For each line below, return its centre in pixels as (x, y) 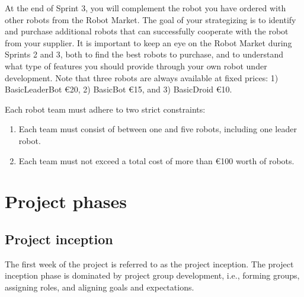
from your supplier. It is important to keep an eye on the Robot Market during (148, 42)
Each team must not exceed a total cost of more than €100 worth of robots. (156, 160)
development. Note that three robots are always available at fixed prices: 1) (142, 77)
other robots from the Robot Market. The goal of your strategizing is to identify (151, 19)
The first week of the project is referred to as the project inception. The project (149, 264)
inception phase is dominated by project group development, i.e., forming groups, (152, 275)
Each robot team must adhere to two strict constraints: (105, 109)
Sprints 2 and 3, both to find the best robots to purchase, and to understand (144, 54)
